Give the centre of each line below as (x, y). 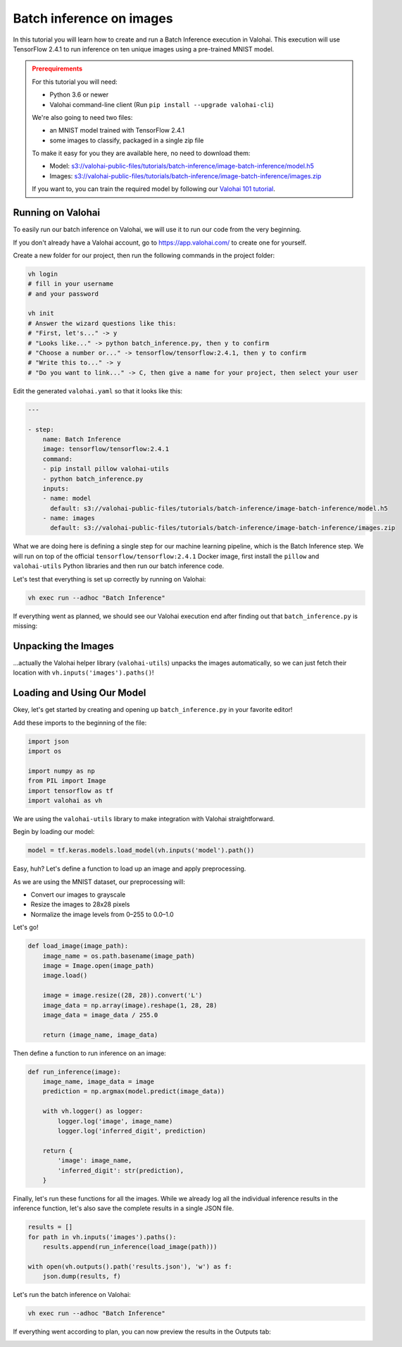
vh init (41, 313)
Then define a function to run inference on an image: (90, 1053)
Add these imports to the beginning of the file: (80, 722)
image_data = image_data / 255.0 (100, 1015)
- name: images (69, 518)
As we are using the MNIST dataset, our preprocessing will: (99, 882)
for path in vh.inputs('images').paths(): (102, 1237)
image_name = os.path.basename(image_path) (119, 956)
